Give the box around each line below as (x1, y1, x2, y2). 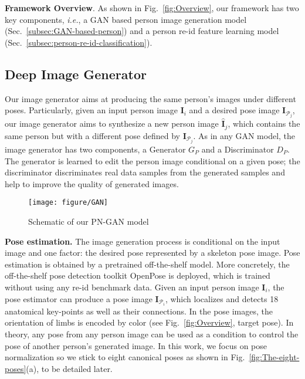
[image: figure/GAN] (28, 198, 109, 207)
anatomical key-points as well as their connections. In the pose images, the (5, 304, 273, 317)
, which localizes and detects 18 (165, 292, 279, 304)
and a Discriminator (201, 143, 274, 155)
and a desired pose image (189, 104, 280, 116)
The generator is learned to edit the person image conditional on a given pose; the (5, 154, 300, 167)
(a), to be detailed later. (26, 362, 113, 374)
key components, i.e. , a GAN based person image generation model (5, 13, 247, 25)
